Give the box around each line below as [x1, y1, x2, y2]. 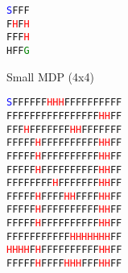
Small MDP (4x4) [6, 68, 94, 85]
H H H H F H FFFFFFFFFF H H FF [6, 244, 122, 256]
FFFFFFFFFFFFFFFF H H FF [6, 110, 122, 122]
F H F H [6, 18, 30, 30]
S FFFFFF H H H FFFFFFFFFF [6, 97, 122, 109]
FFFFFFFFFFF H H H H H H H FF [6, 230, 122, 242]
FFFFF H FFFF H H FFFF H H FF [6, 190, 122, 202]
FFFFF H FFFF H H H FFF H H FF [6, 258, 122, 270]
